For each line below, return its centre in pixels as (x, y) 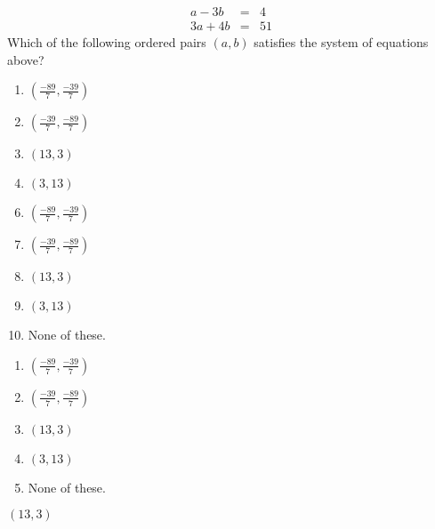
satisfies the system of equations (341, 42)
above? (26, 59)
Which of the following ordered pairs (107, 42)
